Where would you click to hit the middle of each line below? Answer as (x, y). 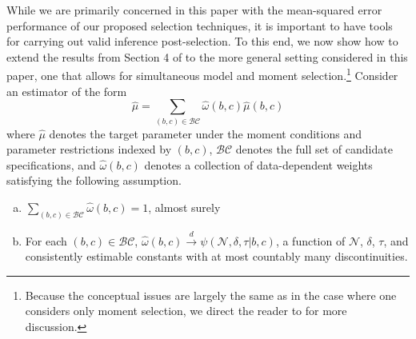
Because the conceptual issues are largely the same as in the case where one (211, 295)
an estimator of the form (67, 91)
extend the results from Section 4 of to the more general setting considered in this (207, 56)
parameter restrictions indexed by (89, 149)
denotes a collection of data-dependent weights (258, 164)
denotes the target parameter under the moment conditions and (205, 133)
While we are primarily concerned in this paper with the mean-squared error (194, 10)
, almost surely (184, 207)
